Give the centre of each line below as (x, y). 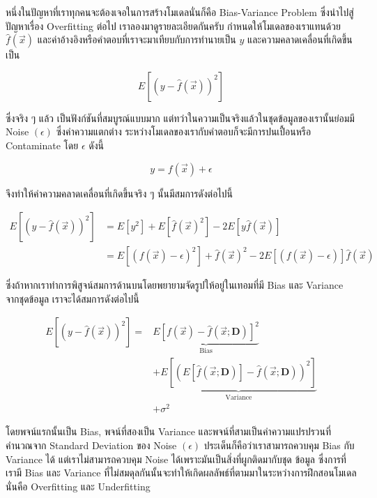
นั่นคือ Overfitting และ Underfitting (78, 486)
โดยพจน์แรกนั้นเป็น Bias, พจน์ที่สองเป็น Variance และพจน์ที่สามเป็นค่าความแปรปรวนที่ (169, 431)
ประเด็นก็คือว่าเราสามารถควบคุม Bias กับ (279, 445)
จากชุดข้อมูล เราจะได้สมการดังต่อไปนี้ (72, 298)
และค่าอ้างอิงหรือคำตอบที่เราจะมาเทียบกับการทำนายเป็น (137, 39)
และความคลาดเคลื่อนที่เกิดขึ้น (300, 39)
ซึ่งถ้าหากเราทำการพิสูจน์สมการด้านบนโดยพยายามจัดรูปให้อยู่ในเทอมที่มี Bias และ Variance (175, 285)
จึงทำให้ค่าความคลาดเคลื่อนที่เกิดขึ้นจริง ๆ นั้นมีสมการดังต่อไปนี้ (120, 193)
